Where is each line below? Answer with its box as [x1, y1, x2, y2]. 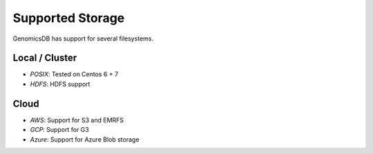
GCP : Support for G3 [30, 126, 89, 134]
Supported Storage [12, 10, 125, 25]
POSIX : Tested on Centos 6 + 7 [30, 70, 119, 78]
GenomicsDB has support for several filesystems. [12, 34, 154, 43]
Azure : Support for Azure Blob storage [30, 135, 140, 144]
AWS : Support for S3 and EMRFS [30, 115, 124, 124]
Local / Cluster [12, 52, 77, 64]
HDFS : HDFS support [30, 80, 90, 88]
